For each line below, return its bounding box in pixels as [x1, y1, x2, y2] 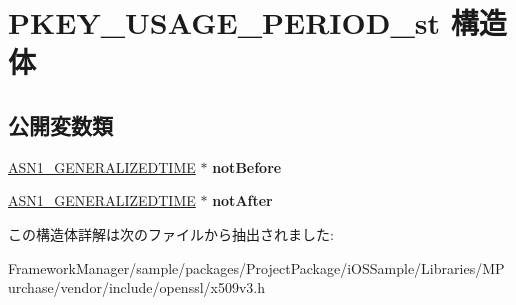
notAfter [212, 190, 273, 211]
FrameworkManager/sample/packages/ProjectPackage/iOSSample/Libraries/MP [8, 257, 505, 278]
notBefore [212, 156, 282, 177]
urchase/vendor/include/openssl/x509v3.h [8, 277, 266, 298]
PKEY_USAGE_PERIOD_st [8, 2, 440, 43]
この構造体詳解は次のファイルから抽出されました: [8, 223, 334, 244]
